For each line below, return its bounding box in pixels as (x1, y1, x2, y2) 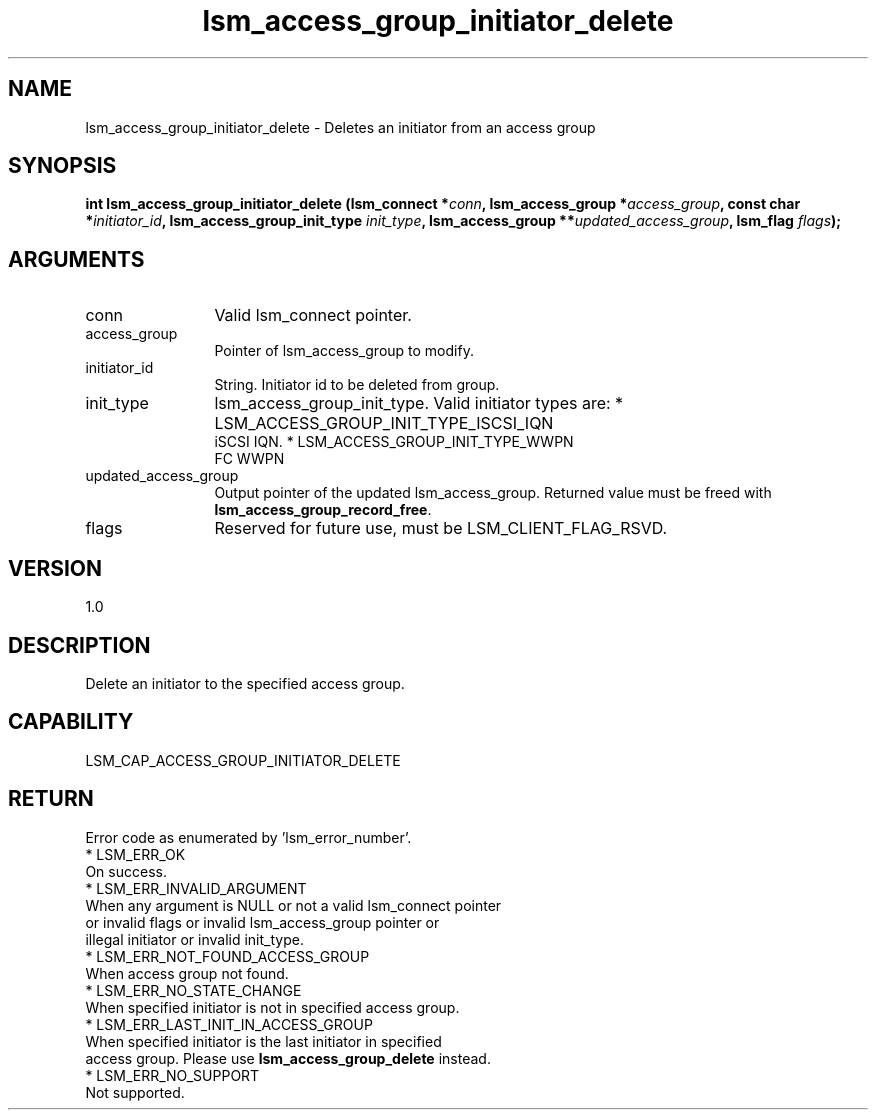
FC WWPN (214, 450, 285, 468)
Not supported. (85, 1083, 185, 1101)
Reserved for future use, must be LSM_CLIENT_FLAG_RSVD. (214, 518, 668, 539)
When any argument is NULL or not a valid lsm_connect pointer (85, 896, 502, 914)
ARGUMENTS (8, 246, 145, 272)
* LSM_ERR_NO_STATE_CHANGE (85, 981, 302, 999)
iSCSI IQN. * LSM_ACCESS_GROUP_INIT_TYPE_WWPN (214, 433, 574, 451)
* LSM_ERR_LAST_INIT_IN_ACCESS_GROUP (85, 1015, 373, 1033)
